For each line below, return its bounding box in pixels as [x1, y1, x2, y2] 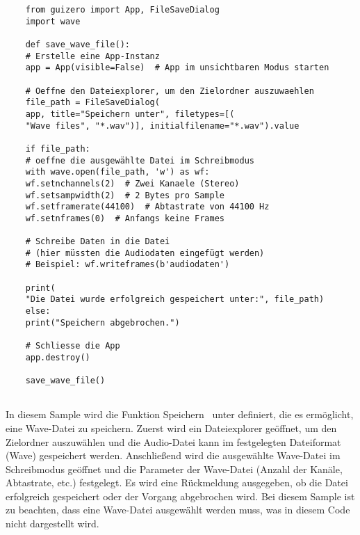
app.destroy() [25, 352, 90, 362]
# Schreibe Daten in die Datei [25, 237, 170, 247]
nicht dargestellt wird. [6, 516, 99, 531]
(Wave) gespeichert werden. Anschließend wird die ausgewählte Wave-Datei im [6, 448, 341, 463]
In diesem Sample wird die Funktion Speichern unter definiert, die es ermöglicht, [6, 407, 354, 422]
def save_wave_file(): [25, 39, 130, 49]
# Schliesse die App [25, 341, 120, 351]
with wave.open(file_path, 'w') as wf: [25, 167, 210, 177]
